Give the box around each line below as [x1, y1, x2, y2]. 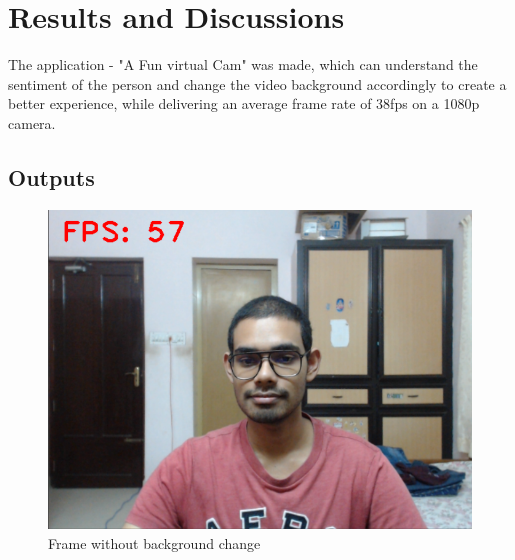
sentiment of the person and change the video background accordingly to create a [8, 73, 507, 94]
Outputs [8, 161, 95, 192]
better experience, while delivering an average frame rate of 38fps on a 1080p [8, 93, 480, 114]
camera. [8, 112, 56, 133]
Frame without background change [48, 532, 261, 553]
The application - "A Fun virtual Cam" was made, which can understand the [8, 54, 478, 75]
